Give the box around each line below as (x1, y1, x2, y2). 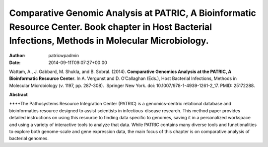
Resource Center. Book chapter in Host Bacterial (9, 21, 212, 32)
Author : (9, 53, 26, 59)
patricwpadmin (48, 53, 79, 59)
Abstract (9, 92, 28, 98)
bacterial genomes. (9, 136, 49, 142)
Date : (9, 60, 21, 66)
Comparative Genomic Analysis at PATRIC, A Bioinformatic (9, 7, 257, 18)
